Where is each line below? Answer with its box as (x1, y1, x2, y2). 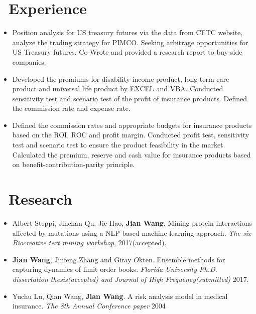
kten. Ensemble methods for (139, 254, 225, 264)
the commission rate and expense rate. (12, 103, 131, 113)
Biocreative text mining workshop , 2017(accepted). (12, 237, 167, 248)
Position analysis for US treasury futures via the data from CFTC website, (12, 27, 243, 38)
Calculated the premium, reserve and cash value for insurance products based (12, 149, 251, 160)
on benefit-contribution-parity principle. (12, 159, 135, 170)
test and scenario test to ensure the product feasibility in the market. (12, 139, 225, 150)
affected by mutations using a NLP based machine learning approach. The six (12, 227, 251, 238)
